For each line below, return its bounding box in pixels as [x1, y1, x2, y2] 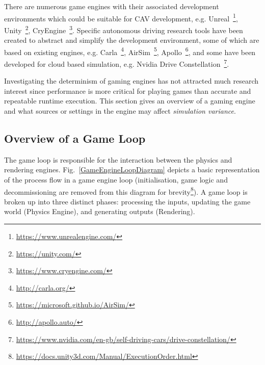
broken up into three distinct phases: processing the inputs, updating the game [4, 196, 251, 206]
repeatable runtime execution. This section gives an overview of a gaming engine [4, 95, 255, 106]
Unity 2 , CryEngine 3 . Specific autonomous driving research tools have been [4, 23, 243, 35]
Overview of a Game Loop [4, 130, 146, 146]
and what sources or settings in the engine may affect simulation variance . [4, 105, 236, 116]
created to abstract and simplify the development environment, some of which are [4, 35, 259, 45]
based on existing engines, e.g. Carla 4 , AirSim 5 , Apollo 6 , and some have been [4, 45, 256, 57]
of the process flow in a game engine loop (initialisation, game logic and [4, 174, 228, 185]
